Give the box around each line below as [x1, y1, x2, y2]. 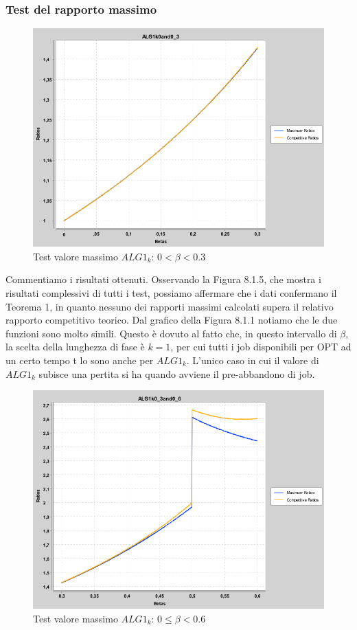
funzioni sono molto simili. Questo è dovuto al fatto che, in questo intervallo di [5, 326, 337, 340]
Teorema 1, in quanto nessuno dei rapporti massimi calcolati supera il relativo [5, 299, 334, 313]
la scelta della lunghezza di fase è [5, 339, 145, 354]
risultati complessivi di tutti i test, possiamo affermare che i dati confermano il [5, 286, 337, 300]
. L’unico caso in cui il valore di [186, 352, 319, 367]
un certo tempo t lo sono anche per [5, 352, 154, 367]
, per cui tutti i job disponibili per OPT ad [170, 339, 352, 354]
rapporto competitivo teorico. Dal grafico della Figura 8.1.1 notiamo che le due [5, 313, 338, 327]
